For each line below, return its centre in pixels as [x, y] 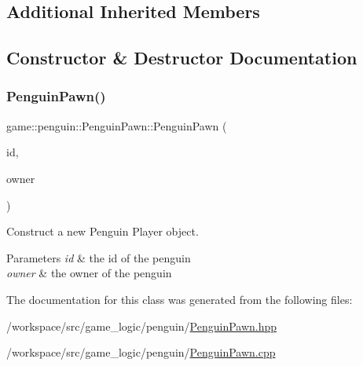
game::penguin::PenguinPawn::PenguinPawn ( [117, 125]
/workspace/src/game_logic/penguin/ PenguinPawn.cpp [141, 352]
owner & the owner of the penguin [89, 273]
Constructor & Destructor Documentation [182, 58]
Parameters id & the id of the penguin [99, 257]
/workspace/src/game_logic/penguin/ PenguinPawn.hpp [142, 326]
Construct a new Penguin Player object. [103, 231]
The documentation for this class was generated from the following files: [180, 299]
